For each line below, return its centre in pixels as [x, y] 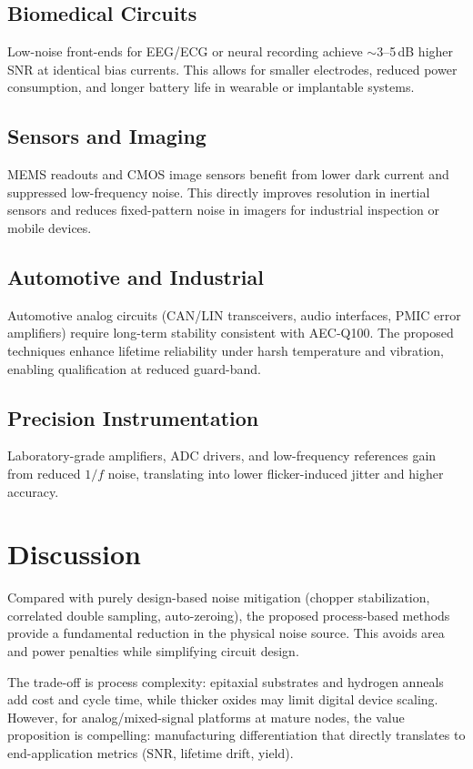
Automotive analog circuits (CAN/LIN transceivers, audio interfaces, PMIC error [234, 314]
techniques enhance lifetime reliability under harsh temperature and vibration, [226, 350]
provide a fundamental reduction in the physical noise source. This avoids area [226, 633]
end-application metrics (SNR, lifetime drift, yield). [151, 753]
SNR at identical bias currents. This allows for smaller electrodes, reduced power [232, 69]
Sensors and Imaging [107, 136]
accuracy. [33, 491]
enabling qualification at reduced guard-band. [134, 368]
